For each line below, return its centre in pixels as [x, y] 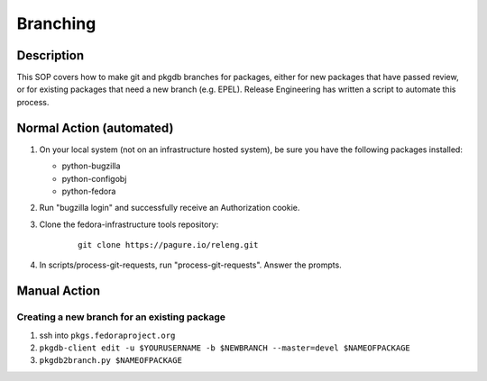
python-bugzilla [91, 166]
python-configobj [94, 178]
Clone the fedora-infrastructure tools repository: [129, 224]
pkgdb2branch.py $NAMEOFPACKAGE [110, 361]
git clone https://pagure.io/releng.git [168, 245]
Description [51, 55]
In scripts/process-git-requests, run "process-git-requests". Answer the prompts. [190, 265]
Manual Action [59, 291]
